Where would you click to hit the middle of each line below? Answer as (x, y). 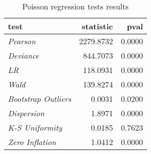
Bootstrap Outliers (40, 99)
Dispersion (26, 113)
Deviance (24, 55)
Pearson (22, 41)
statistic (97, 26)
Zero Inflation (32, 142)
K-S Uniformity (35, 127)
